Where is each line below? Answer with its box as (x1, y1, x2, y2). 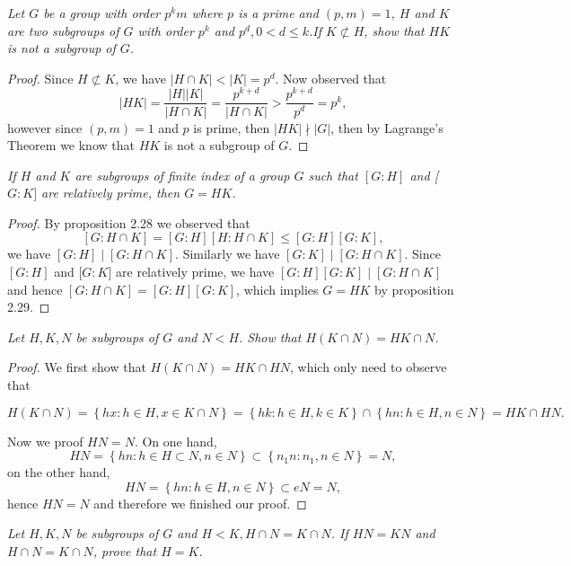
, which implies (236, 279, 319, 298)
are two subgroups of (7, 21, 119, 40)
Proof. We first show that (7, 358, 146, 376)
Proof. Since (7, 68, 74, 87)
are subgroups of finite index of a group (75, 165, 290, 184)
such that (308, 165, 358, 184)
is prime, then (193, 118, 270, 137)
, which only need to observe (290, 358, 447, 376)
